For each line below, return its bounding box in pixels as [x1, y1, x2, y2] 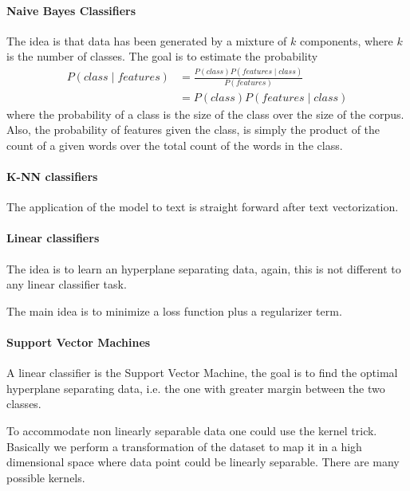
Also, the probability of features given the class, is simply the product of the [6, 121, 380, 138]
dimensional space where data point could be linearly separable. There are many [6, 454, 400, 470]
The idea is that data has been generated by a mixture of [6, 32, 287, 49]
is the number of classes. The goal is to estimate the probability [6, 48, 318, 65]
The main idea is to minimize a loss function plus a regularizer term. [6, 302, 342, 319]
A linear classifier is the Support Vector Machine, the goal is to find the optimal [6, 364, 398, 381]
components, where [300, 32, 393, 49]
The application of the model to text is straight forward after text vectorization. [6, 198, 399, 215]
